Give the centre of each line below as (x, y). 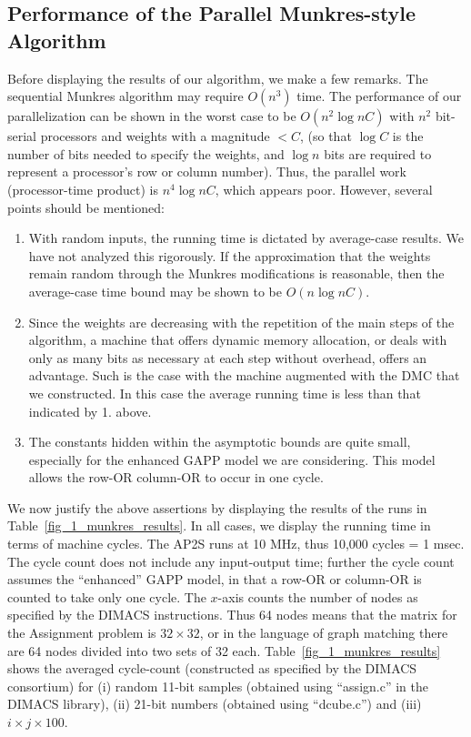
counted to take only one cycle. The (107, 596)
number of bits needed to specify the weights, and (146, 153)
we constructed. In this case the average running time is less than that (225, 393)
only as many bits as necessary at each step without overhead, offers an (228, 357)
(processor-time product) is (83, 189)
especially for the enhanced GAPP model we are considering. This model (232, 459)
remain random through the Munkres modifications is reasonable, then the (236, 273)
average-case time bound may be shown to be (155, 291)
